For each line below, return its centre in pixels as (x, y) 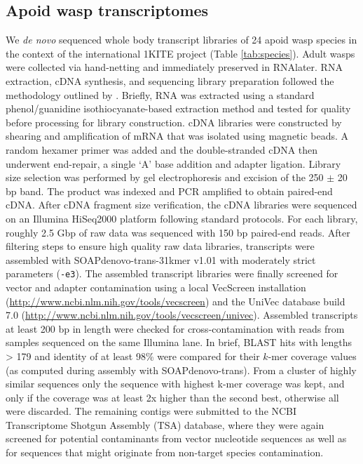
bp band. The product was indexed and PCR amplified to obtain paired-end (169, 191)
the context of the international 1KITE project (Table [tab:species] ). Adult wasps (180, 53)
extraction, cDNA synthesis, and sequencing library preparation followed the (170, 80)
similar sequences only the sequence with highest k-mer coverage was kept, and (175, 384)
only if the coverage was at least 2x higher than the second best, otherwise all (172, 397)
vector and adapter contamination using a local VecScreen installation (156, 287)
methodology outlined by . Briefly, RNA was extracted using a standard (160, 94)
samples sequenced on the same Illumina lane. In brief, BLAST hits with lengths (179, 342)
